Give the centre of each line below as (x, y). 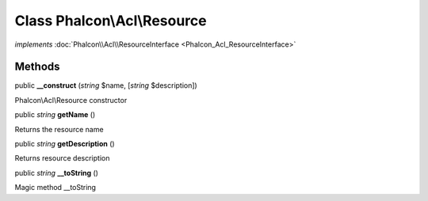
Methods (37, 67)
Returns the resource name (59, 129)
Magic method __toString (55, 188)
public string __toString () (57, 173)
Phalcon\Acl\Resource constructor (71, 100)
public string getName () (55, 115)
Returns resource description (62, 158)
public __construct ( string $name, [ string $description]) (106, 85)
